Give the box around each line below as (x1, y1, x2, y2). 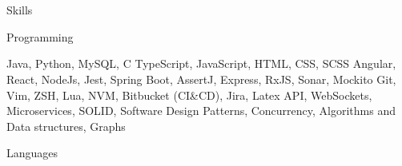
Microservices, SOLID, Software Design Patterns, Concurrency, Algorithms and (6, 102, 396, 119)
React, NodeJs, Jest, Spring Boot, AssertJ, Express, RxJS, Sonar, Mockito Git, (6, 70, 396, 87)
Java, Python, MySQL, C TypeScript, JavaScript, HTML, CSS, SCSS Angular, (6, 55, 396, 72)
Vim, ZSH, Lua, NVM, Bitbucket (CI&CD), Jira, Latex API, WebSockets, (6, 86, 372, 103)
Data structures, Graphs (6, 117, 126, 134)
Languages (6, 144, 58, 161)
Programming (6, 28, 74, 45)
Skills (6, 2, 33, 18)
